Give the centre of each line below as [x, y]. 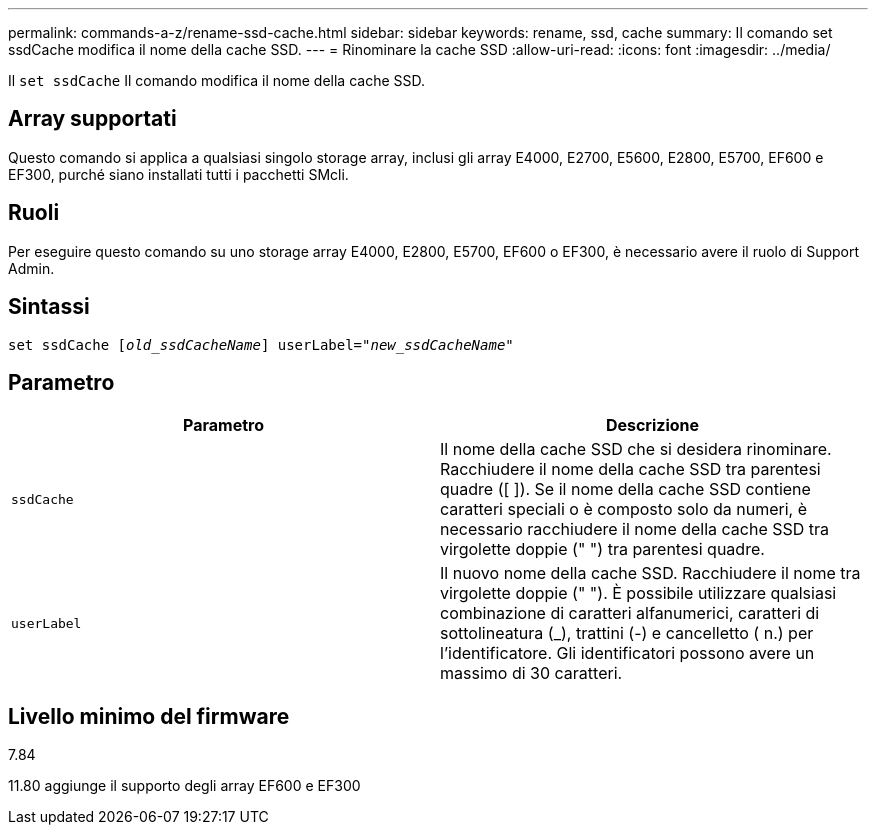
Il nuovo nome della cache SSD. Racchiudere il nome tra [650, 573]
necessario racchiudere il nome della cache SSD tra [635, 529]
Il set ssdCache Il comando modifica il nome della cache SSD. [217, 80]
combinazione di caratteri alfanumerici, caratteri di [630, 613]
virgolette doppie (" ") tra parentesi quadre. [602, 549]
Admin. [31, 268]
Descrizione [652, 425]
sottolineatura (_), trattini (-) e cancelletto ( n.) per [627, 633]
